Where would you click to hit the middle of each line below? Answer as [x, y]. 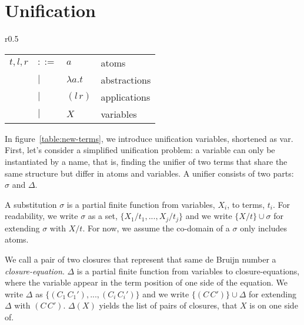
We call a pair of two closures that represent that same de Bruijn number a [141, 259]
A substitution [31, 204]
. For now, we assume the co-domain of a [156, 228]
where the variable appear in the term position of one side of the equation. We [146, 282]
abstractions [126, 79]
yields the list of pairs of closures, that [168, 305]
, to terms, [246, 204]
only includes [263, 228]
